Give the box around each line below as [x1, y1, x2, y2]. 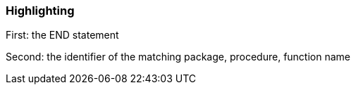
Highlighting [6, 4, 75, 18]
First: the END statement [6, 29, 119, 41]
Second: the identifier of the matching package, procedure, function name [6, 51, 351, 63]
